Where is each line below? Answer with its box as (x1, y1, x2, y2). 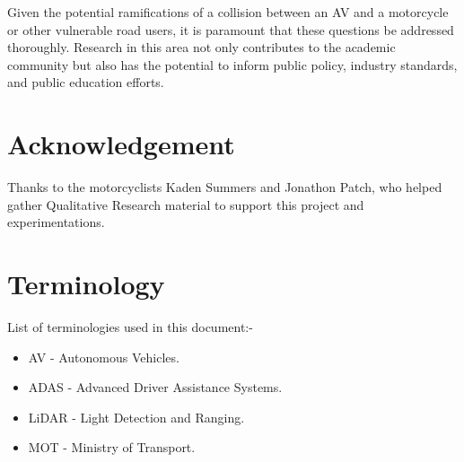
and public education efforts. (7, 73, 164, 92)
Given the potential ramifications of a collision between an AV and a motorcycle (7, 3, 449, 21)
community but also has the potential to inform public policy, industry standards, (7, 55, 458, 74)
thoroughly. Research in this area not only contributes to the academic (7, 38, 396, 57)
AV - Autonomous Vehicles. (28, 347, 179, 366)
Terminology (7, 266, 165, 302)
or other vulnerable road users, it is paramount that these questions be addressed (7, 20, 454, 39)
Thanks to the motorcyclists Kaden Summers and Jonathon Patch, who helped (7, 178, 442, 196)
